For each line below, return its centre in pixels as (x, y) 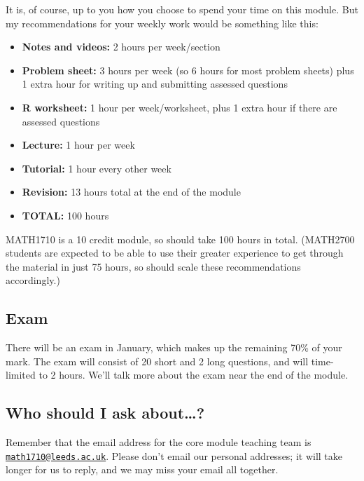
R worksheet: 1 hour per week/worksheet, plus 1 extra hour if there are (180, 107)
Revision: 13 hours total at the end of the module (131, 192)
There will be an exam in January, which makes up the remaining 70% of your (174, 347)
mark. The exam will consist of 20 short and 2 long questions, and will (157, 361)
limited (21, 375)
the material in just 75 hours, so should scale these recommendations (153, 266)
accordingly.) (33, 280)
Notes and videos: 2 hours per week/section (121, 47)
